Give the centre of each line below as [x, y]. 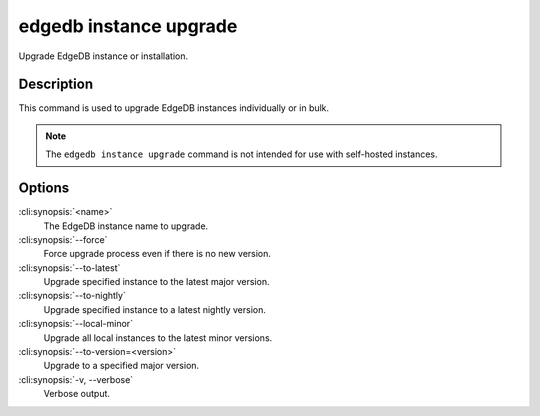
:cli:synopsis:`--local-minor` [76, 324]
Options [44, 188]
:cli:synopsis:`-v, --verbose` [76, 379]
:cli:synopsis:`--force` [63, 239]
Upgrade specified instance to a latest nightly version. [155, 309]
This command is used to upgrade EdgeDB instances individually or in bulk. [174, 108]
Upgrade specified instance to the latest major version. [156, 282]
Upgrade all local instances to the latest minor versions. [158, 337]
